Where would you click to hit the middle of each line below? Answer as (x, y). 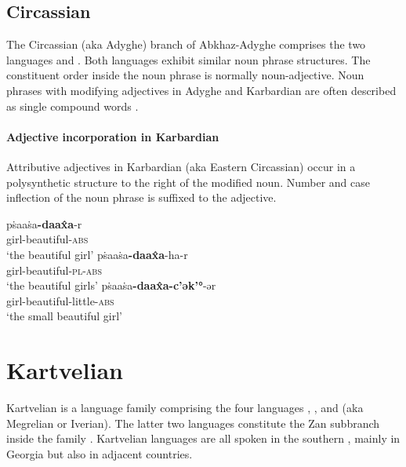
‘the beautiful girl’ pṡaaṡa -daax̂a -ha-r (97, 254)
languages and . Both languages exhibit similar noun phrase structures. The (188, 59)
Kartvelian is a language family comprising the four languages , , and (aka (185, 408)
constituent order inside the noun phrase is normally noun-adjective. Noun (185, 75)
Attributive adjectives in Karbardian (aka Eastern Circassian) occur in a (181, 166)
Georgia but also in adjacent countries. (100, 453)
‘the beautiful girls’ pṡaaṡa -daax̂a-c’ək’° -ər (111, 285)
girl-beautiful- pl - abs (54, 270)
